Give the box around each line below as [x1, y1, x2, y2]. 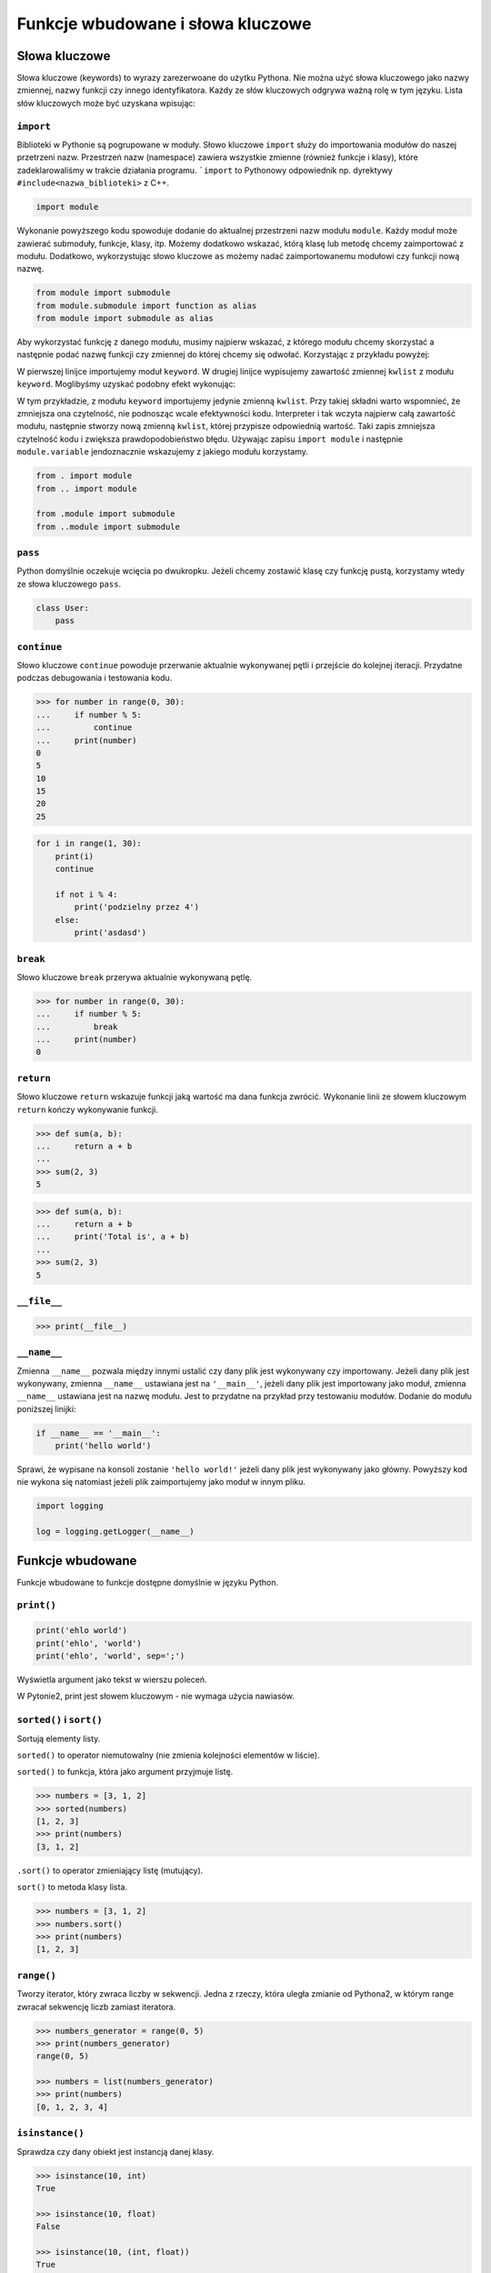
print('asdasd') [74, 927, 147, 938]
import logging [35, 1501, 104, 1511]
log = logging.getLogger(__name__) [35, 1527, 195, 1537]
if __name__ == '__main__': [35, 1427, 161, 1438]
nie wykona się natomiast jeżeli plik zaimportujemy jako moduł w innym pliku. [16, 1477, 306, 1487]
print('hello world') [55, 1441, 152, 1451]
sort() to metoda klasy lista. [16, 1882, 127, 1893]
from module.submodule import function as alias [35, 300, 257, 311]
